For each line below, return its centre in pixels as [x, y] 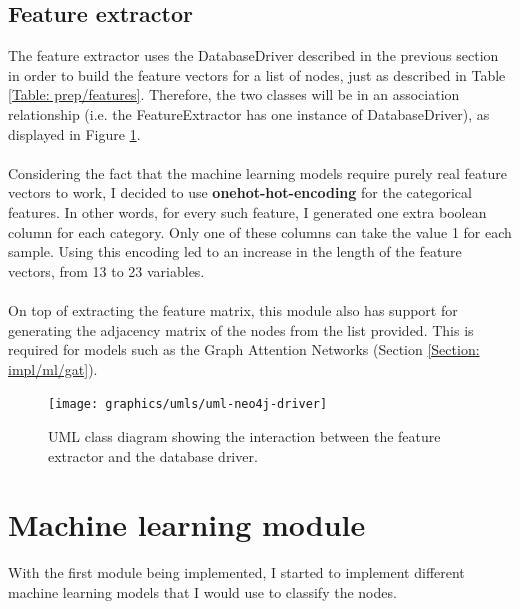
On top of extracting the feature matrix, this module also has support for [233, 309]
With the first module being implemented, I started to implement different [236, 572]
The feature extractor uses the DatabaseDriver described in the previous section [253, 55]
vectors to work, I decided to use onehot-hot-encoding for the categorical [240, 192]
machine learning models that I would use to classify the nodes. [202, 591]
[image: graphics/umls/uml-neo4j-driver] [188, 404]
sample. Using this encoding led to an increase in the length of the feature [235, 251]
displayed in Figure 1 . [74, 133]
